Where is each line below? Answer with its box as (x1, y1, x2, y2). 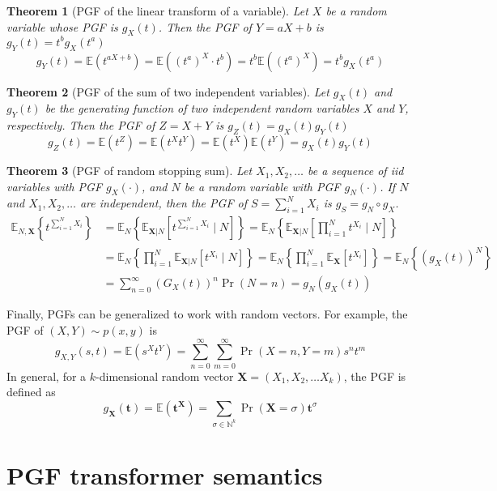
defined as (6, 383, 56, 400)
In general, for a (6, 367, 87, 384)
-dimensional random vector (96, 367, 234, 384)
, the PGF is (343, 367, 406, 384)
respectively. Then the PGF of (6, 117, 155, 134)
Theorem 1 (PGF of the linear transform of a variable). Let (6, 2, 308, 19)
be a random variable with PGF (184, 177, 341, 194)
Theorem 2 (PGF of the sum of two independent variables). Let (6, 83, 329, 100)
